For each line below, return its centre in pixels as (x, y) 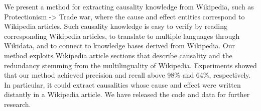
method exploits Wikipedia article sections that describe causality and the (118, 55)
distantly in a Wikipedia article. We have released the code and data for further (127, 94)
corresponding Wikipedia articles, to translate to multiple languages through (122, 36)
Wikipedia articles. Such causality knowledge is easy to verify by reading (116, 26)
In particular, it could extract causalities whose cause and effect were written (122, 84)
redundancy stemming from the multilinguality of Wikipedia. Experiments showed (130, 65)
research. (18, 104)
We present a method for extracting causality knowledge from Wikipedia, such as (129, 6)
